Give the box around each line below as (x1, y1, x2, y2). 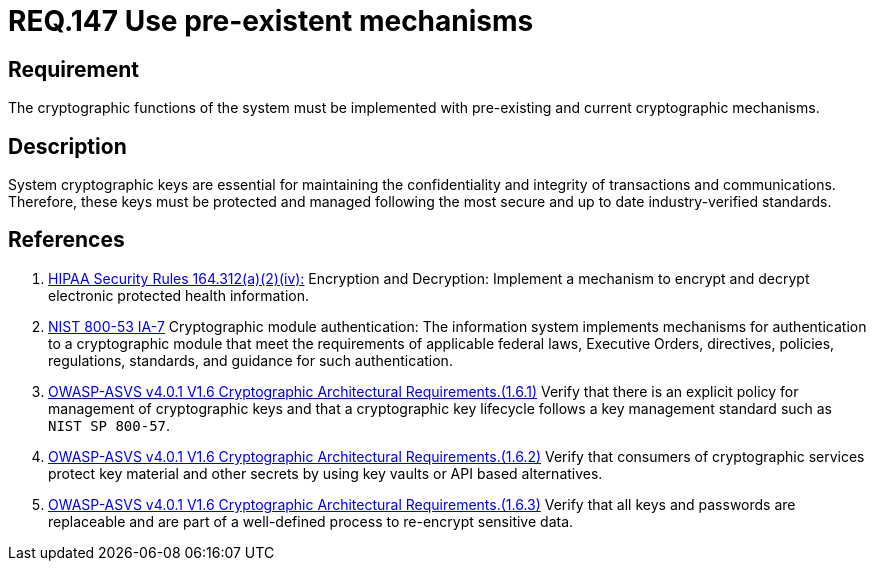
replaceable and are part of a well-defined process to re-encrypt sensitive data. (48, 512, 574, 530)
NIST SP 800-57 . (48, 416, 171, 434)
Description (8, 133, 127, 159)
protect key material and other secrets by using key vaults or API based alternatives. (48, 464, 603, 482)
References (8, 227, 125, 253)
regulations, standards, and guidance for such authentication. (48, 351, 453, 369)
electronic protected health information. (48, 286, 309, 304)
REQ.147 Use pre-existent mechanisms (8, 4, 534, 38)
